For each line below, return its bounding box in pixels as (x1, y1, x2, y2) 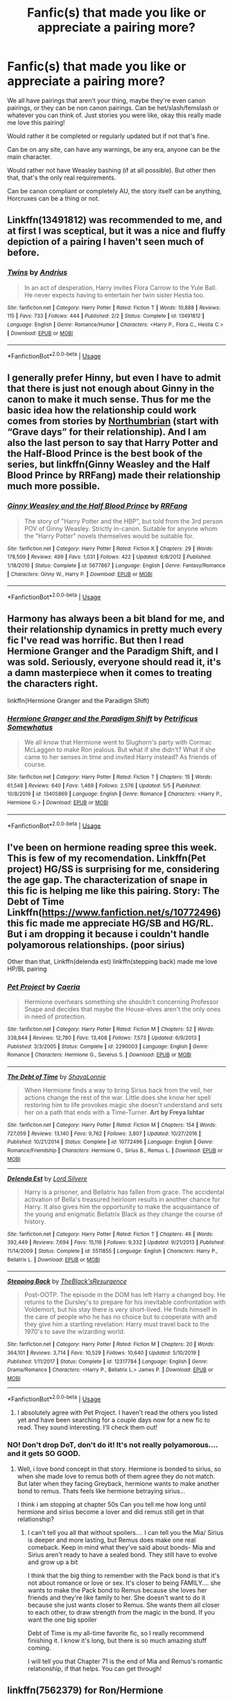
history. (24, 1217, 46, 1225)
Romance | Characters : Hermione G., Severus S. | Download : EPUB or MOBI (7, 1052, 192, 1059)
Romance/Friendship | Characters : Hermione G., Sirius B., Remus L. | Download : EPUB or (7, 1147, 223, 1154)
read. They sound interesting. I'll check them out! (17, 1423, 158, 1431)
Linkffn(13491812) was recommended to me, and (7, 214, 223, 226)
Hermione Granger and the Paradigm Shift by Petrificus (7, 713, 198, 723)
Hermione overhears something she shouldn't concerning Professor (24, 998, 219, 1006)
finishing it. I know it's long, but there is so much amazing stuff (27, 1636, 207, 1645)
